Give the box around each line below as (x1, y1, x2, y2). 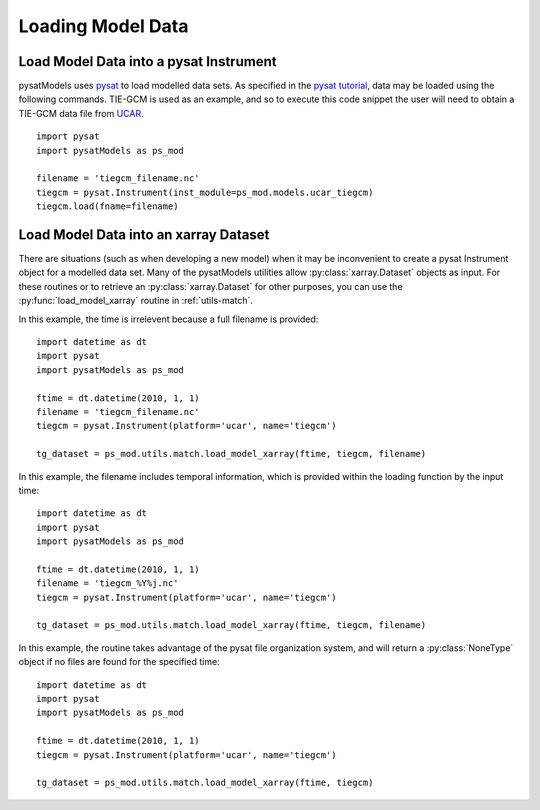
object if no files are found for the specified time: (18, 656, 220, 668)
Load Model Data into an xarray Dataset (18, 226, 270, 243)
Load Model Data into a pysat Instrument (18, 53, 277, 70)
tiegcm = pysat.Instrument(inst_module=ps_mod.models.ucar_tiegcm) (36, 186, 374, 198)
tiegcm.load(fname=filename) (36, 201, 179, 212)
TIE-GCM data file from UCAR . (18, 107, 144, 119)
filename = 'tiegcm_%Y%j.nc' (36, 578, 179, 589)
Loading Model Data (18, 15, 189, 37)
